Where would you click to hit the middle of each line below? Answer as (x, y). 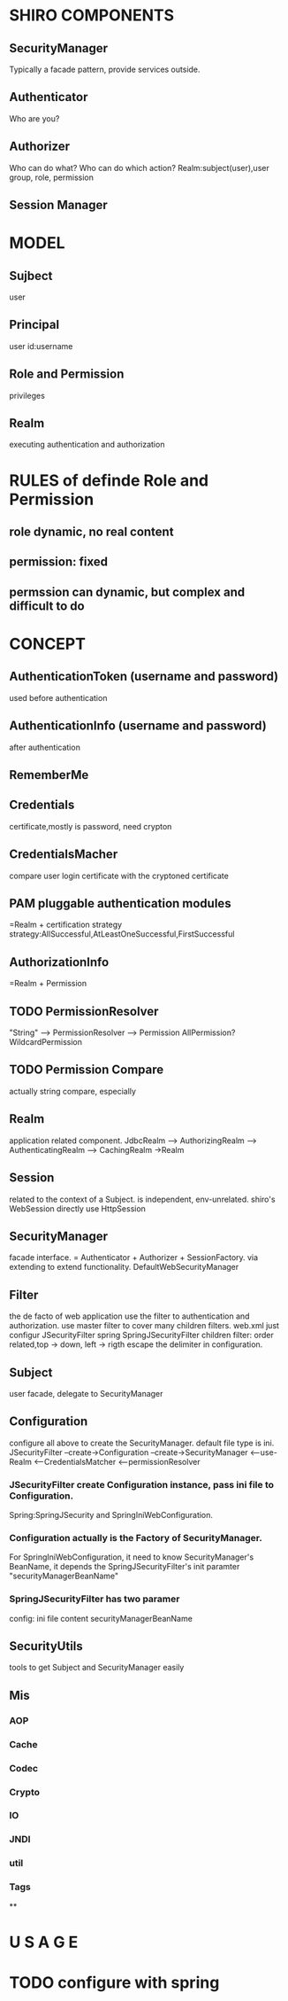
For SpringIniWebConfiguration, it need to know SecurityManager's (132, 1557)
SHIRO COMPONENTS (92, 16)
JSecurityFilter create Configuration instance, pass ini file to (141, 1484)
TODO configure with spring (114, 1982)
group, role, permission (52, 177)
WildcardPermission (45, 1042)
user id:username (41, 346)
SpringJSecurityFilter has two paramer (95, 1599)
